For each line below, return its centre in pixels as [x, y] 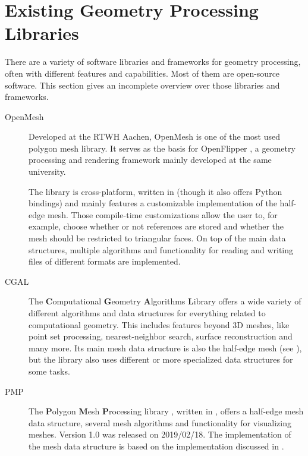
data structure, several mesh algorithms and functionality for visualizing [160, 422]
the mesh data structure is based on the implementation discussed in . [156, 446]
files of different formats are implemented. [105, 261]
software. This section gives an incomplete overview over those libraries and [142, 85]
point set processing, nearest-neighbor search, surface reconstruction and [161, 336]
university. [47, 172]
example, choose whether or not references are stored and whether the [156, 226]
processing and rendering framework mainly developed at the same [150, 160]
